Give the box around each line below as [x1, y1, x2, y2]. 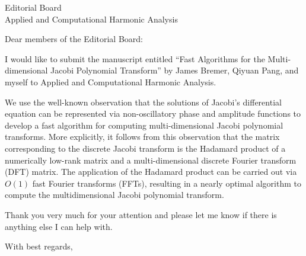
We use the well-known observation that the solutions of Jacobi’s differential [5, 95, 282, 108]
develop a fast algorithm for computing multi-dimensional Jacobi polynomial [5, 119, 283, 131]
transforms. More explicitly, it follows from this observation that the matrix [5, 130, 280, 143]
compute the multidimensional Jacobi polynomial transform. [5, 188, 224, 201]
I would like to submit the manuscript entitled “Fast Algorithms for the [5, 52, 265, 65]
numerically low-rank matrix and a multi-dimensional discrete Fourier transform [5, 153, 297, 166]
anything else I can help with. [5, 220, 113, 232]
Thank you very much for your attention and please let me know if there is [5, 208, 277, 220]
